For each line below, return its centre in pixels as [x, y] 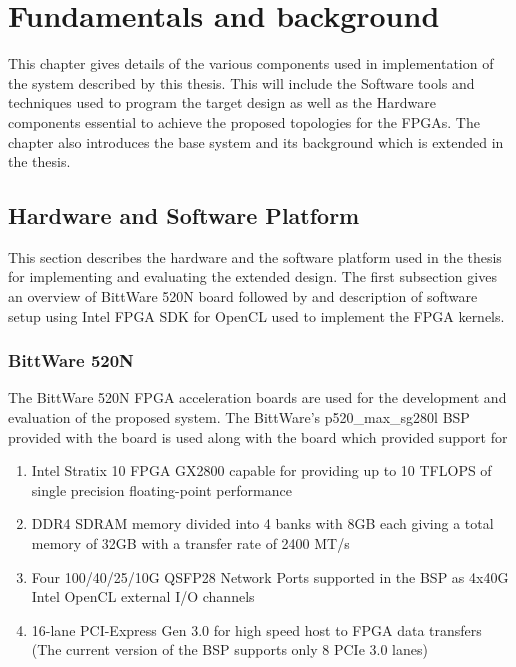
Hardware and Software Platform [184, 215]
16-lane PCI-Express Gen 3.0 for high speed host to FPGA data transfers [256, 629]
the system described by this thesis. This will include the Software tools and [241, 82]
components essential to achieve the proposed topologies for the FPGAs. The [244, 121]
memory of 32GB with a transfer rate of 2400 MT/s [190, 543]
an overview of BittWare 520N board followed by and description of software [243, 296]
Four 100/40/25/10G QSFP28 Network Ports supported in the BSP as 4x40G [270, 576]
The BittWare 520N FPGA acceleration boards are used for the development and [257, 397]
